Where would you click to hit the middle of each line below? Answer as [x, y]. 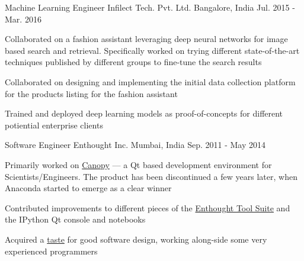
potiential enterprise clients [54, 125]
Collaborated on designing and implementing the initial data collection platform [150, 81]
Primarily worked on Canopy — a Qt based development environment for [138, 164]
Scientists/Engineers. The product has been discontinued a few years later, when [151, 176]
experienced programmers [51, 251]
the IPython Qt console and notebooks [75, 219]
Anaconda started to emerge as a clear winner [88, 188]
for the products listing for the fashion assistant [91, 93]
